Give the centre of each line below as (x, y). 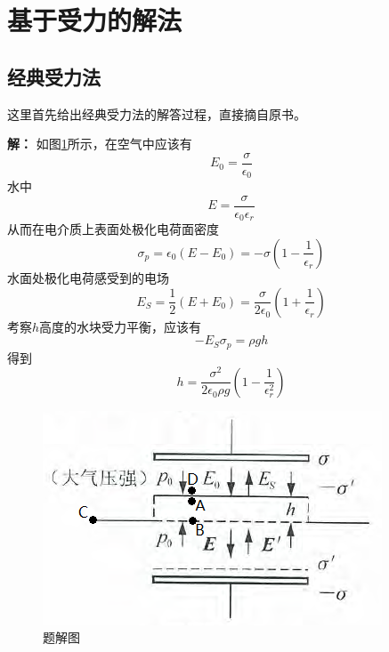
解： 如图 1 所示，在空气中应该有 (100, 144)
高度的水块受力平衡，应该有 (121, 326)
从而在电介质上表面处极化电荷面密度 (113, 229)
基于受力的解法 (95, 20)
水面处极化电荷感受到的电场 (88, 277)
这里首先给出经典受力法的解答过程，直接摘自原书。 (157, 113)
